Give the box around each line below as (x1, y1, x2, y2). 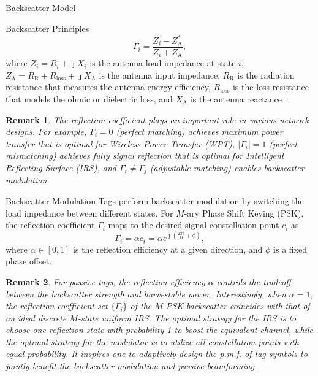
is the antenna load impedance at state (89, 56, 236, 69)
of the (130, 299, 152, 312)
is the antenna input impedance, (99, 68, 221, 81)
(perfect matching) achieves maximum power (116, 125, 283, 138)
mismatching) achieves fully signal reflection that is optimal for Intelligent (6, 149, 284, 162)
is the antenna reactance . (190, 92, 287, 105)
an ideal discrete (6, 311, 67, 324)
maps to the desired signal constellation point (108, 218, 279, 231)
